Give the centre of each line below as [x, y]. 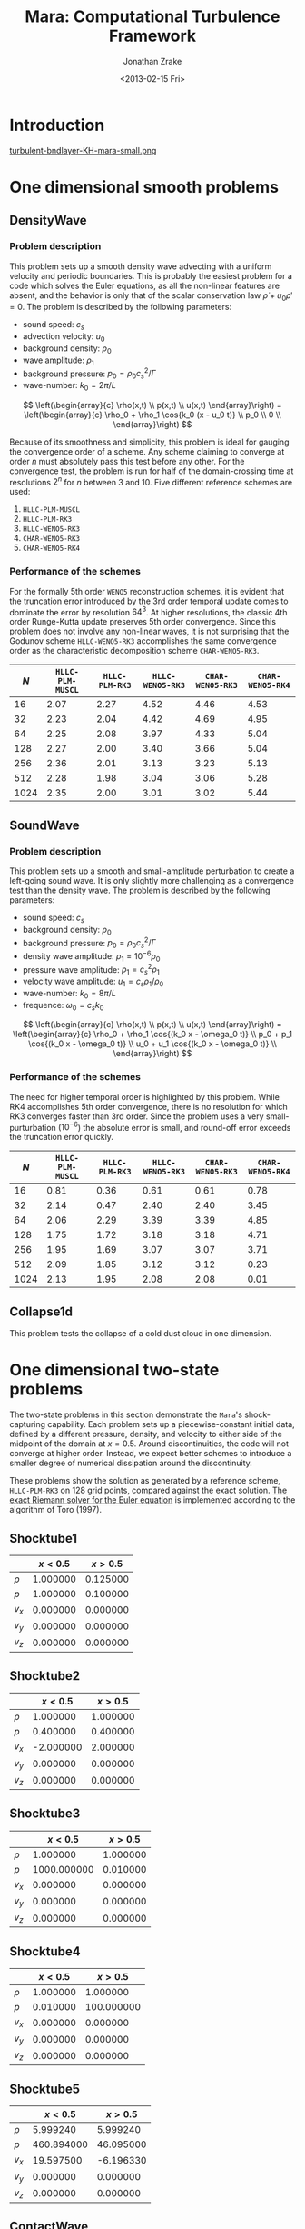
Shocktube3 [45, 1814]
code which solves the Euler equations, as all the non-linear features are [144, 285]
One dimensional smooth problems [144, 187]
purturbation [33, 1127]
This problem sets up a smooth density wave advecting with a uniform [141, 266]
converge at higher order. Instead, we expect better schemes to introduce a [151, 1454]
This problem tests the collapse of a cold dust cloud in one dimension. [141, 1334]
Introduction [57, 125]
